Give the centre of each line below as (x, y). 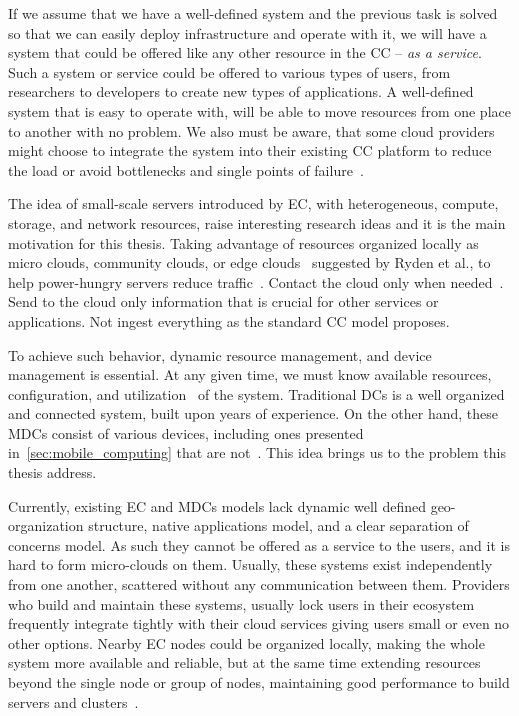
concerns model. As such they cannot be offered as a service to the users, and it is (259, 544)
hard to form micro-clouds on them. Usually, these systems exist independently (250, 564)
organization (46, 525)
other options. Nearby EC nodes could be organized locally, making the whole (246, 642)
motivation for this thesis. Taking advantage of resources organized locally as (243, 242)
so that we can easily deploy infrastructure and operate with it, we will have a (247, 32)
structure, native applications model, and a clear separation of (278, 525)
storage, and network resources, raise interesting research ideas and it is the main (257, 222)
